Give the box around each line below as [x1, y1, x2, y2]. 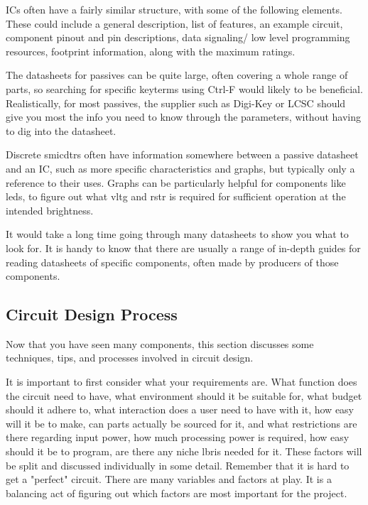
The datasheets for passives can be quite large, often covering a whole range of [6, 67, 348, 82]
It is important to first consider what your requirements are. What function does [6, 374, 357, 389]
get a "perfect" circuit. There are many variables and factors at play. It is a [6, 472, 332, 487]
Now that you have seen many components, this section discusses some [6, 336, 314, 351]
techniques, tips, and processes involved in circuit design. [6, 350, 254, 365]
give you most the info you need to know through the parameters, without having [6, 109, 362, 124]
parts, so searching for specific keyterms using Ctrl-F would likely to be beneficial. [6, 81, 363, 96]
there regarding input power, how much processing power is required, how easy [6, 430, 350, 445]
